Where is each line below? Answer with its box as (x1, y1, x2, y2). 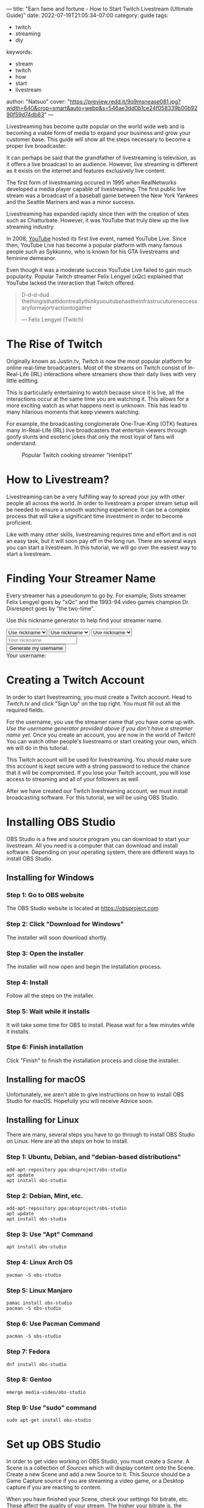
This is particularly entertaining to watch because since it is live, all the (6, 388, 184, 396)
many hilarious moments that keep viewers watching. (6, 408, 140, 415)
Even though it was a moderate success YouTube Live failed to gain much (6, 266, 192, 274)
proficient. (6, 519, 32, 526)
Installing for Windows (6, 873, 95, 883)
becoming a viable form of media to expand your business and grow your (6, 129, 191, 136)
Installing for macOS (6, 1074, 86, 1085)
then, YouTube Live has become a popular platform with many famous (6, 241, 183, 249)
